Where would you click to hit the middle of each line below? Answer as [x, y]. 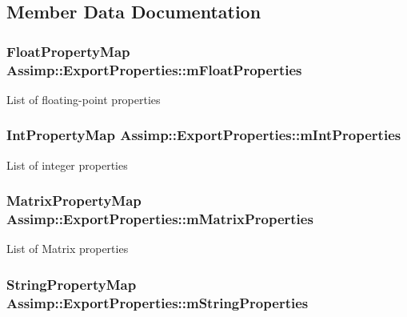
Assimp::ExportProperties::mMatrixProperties [160, 219]
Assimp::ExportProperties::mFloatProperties [154, 69]
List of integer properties [67, 165]
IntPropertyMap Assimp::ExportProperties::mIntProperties [204, 135]
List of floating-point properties [84, 99]
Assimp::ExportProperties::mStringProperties [158, 302]
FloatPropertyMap [68, 51]
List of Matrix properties [68, 249]
